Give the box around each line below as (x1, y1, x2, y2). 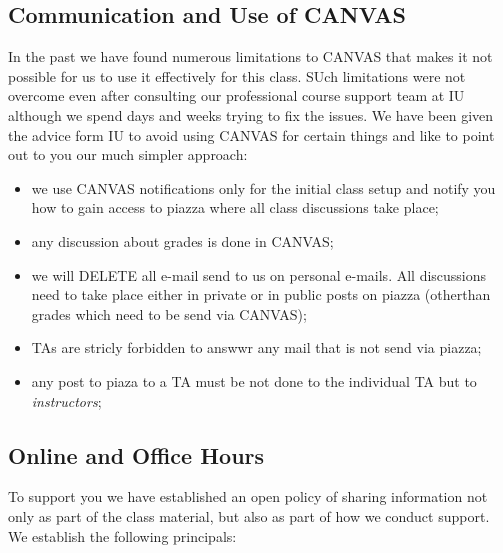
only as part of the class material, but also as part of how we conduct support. (8, 505, 490, 526)
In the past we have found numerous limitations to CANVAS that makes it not (8, 46, 493, 67)
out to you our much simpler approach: (8, 144, 248, 165)
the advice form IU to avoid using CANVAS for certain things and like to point (8, 124, 495, 145)
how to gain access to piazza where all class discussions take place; (31, 197, 439, 218)
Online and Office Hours (8, 439, 265, 470)
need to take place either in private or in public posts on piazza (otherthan (31, 284, 491, 305)
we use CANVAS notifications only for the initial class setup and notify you (31, 177, 496, 198)
